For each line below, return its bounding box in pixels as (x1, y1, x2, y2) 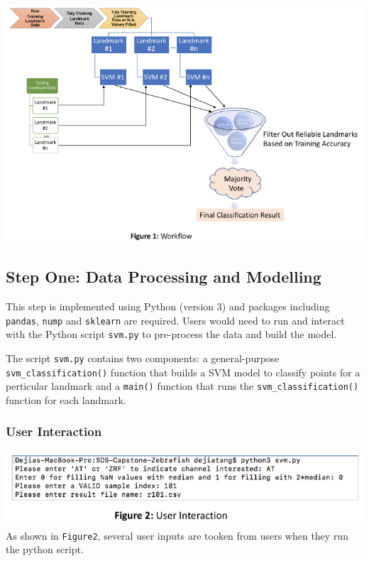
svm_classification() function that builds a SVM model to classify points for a (6, 364, 360, 379)
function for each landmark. (6, 392, 126, 407)
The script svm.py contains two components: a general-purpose (6, 351, 280, 365)
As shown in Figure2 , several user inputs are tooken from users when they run (6, 528, 348, 543)
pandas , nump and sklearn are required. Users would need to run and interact (6, 312, 345, 327)
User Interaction (6, 423, 102, 440)
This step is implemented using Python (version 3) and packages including (6, 299, 330, 314)
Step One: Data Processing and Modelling (6, 266, 321, 288)
